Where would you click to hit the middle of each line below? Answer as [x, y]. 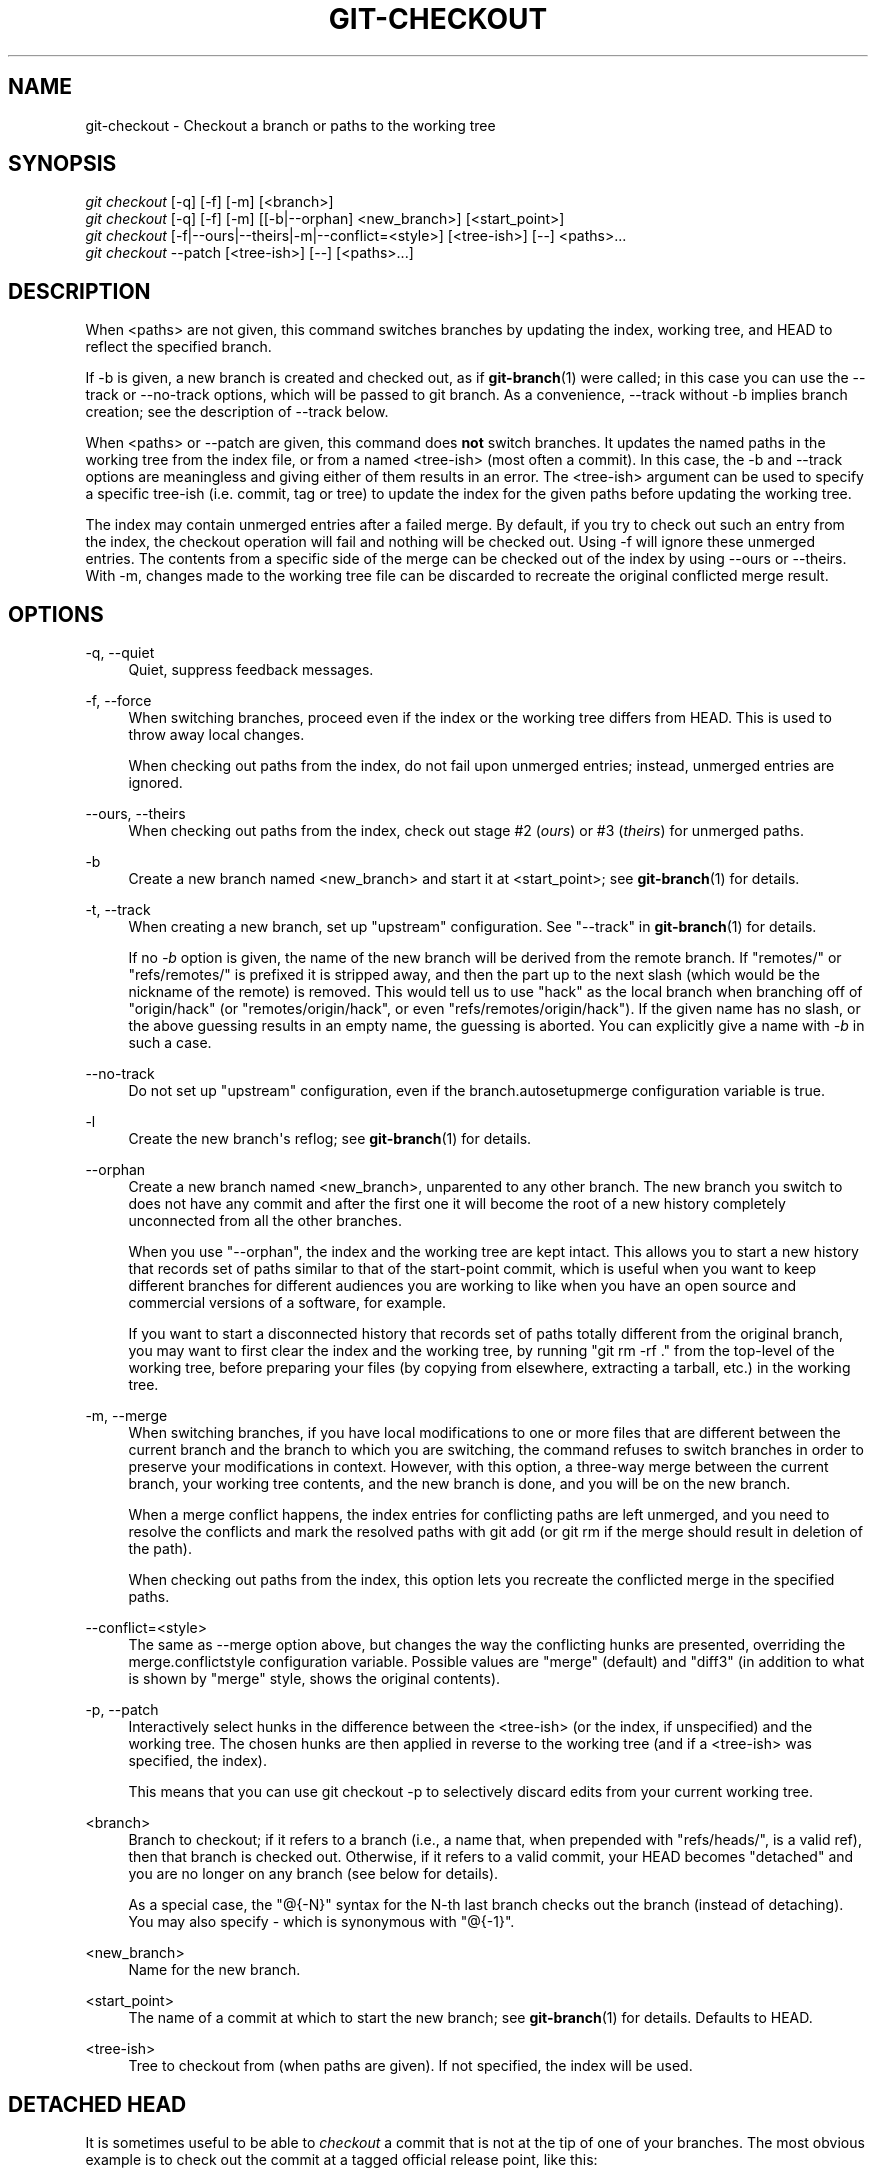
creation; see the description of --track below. [237, 412]
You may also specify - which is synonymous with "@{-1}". [321, 1922]
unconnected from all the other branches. [265, 1221]
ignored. [155, 783]
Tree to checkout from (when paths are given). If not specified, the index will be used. [410, 2066]
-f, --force [118, 701]
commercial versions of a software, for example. [287, 1303]
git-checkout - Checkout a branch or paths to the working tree [290, 125]
